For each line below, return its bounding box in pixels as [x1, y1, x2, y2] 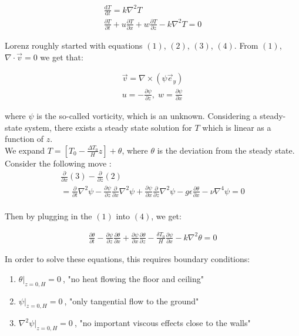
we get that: [40, 50, 83, 63]
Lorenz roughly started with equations [5, 39, 143, 52]
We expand [5, 144, 45, 156]
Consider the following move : [5, 157, 112, 169]
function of [5, 133, 44, 145]
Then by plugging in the [5, 210, 92, 222]
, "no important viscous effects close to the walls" [74, 317, 251, 329]
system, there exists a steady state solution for [25, 121, 192, 133]
